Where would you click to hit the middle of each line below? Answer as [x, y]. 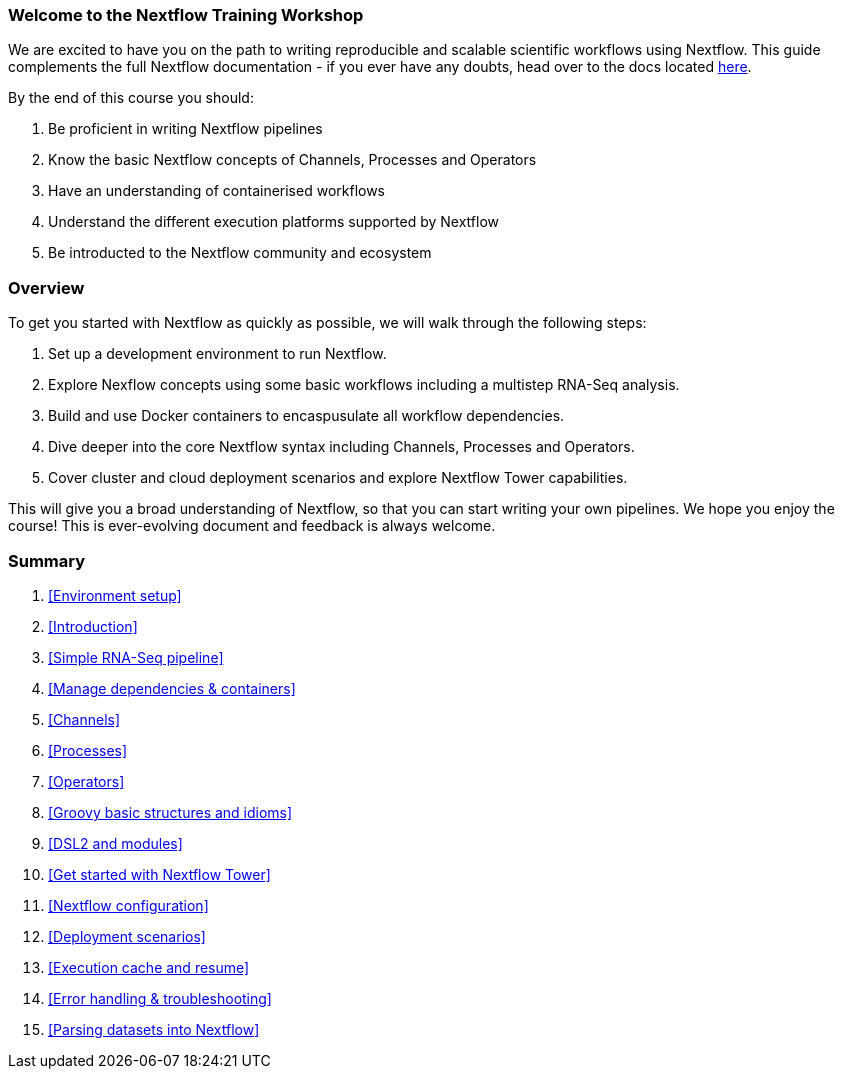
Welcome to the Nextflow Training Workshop [186, 15]
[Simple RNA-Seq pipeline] [136, 657]
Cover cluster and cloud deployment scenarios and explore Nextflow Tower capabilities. [338, 478]
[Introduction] [93, 626]
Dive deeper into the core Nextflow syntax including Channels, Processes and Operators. [341, 447]
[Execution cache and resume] [149, 967]
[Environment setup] [115, 595]
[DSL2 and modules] [115, 843]
